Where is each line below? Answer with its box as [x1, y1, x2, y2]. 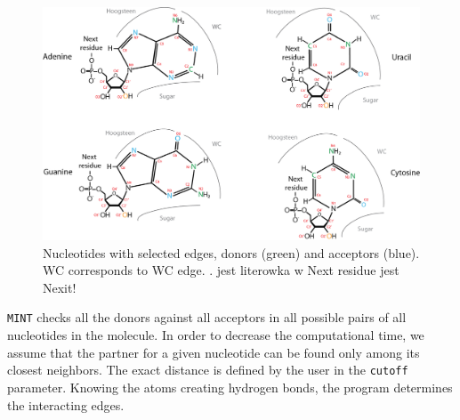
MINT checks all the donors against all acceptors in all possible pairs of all [7, 308, 407, 327]
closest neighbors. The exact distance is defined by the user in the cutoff [7, 360, 408, 379]
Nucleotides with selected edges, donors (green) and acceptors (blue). [43, 243, 420, 262]
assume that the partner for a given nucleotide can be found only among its [7, 343, 420, 361]
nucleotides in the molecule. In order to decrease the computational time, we [7, 326, 424, 344]
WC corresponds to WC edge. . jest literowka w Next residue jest [43, 261, 399, 279]
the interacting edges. [7, 395, 125, 414]
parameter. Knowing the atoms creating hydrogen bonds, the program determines [7, 377, 453, 396]
